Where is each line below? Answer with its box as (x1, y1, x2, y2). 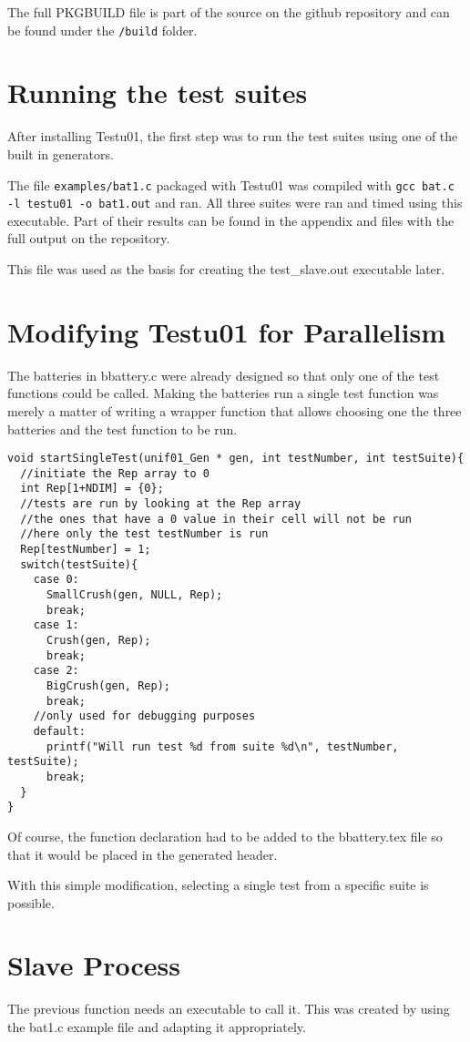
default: (33, 724, 86, 738)
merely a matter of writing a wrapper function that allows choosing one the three (7, 401, 462, 420)
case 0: (33, 573, 79, 587)
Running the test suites (7, 74, 308, 111)
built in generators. (7, 144, 114, 163)
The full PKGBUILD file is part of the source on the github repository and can (7, 3, 450, 21)
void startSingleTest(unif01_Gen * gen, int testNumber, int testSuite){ (7, 452, 465, 465)
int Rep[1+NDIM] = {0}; (20, 482, 164, 495)
